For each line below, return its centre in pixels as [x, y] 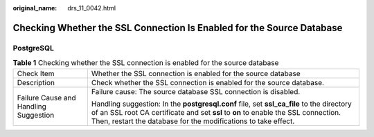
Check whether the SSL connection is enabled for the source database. [208, 82]
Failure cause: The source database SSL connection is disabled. [196, 91]
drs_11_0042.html [92, 8]
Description [36, 82]
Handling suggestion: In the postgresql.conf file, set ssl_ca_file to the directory [222, 104]
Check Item [36, 73]
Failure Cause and [46, 98]
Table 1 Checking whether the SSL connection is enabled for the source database [146, 63]
